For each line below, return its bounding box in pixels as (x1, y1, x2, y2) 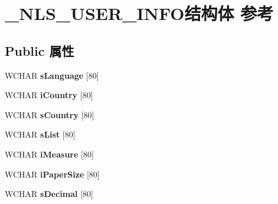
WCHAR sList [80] (5, 128, 76, 141)
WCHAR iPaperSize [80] (5, 168, 100, 180)
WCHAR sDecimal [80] (5, 188, 93, 200)
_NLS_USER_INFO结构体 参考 (5, 1, 274, 25)
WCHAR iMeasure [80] (5, 148, 94, 160)
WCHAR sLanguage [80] (5, 69, 99, 81)
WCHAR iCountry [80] (5, 89, 93, 101)
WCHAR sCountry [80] (5, 108, 94, 121)
